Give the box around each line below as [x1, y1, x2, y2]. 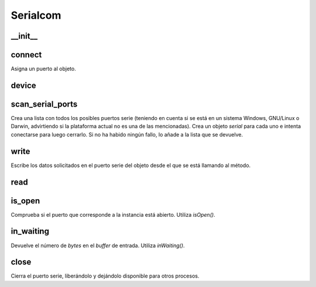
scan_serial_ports [11, 99, 78, 109]
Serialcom [11, 9, 61, 22]
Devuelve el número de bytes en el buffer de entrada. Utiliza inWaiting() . [11, 242, 185, 249]
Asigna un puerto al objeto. [11, 65, 76, 73]
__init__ [11, 31, 38, 41]
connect [11, 50, 42, 60]
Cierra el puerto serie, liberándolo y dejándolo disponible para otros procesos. [11, 272, 200, 279]
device [11, 80, 36, 90]
